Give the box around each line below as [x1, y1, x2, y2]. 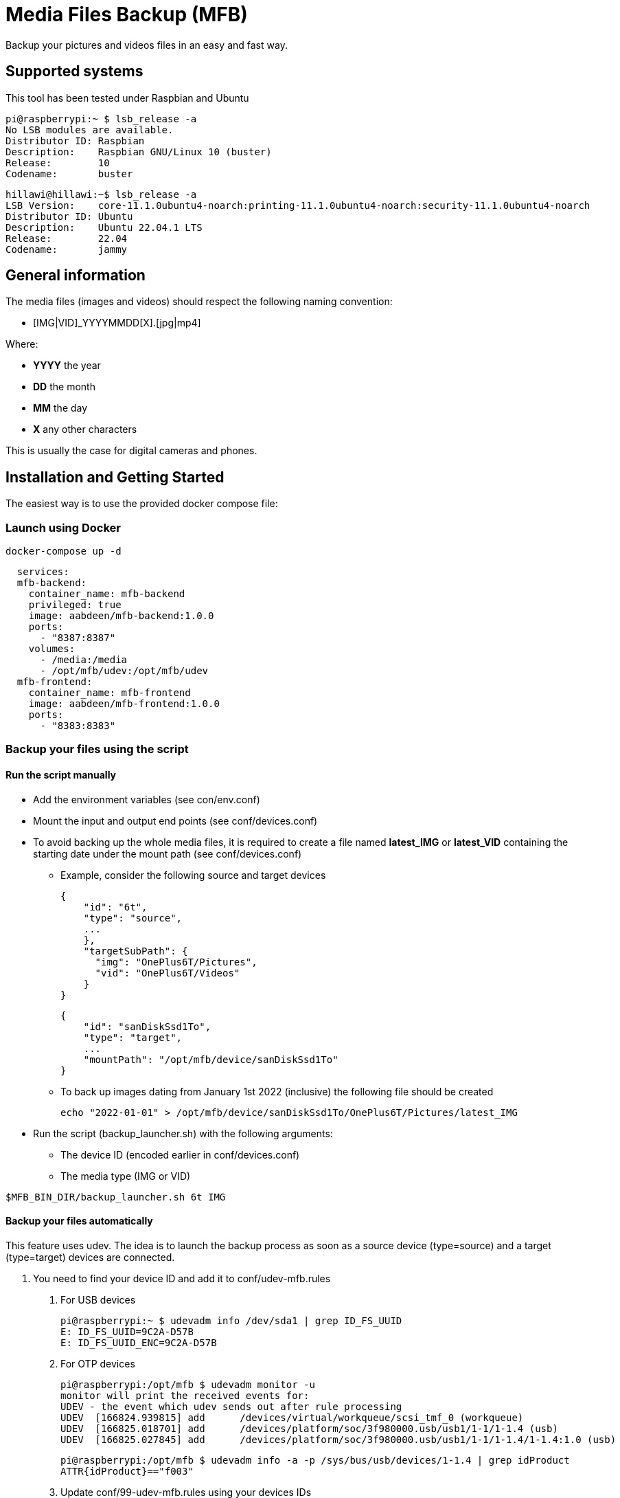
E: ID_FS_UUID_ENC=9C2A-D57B [60, 1337, 217, 1348]
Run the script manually [5, 769, 116, 781]
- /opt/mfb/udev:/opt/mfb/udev [40, 665, 209, 677]
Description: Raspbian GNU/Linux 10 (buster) [5, 146, 272, 157]
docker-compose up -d [5, 546, 122, 557]
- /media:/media [40, 654, 128, 666]
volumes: [28, 643, 76, 655]
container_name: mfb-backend [28, 588, 185, 600]
